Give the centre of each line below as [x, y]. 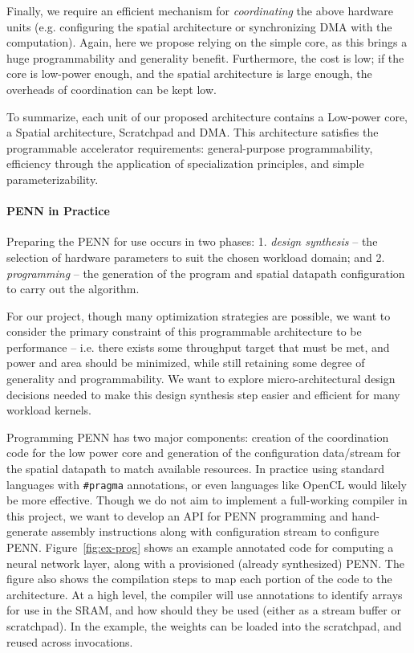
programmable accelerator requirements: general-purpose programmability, [190, 147]
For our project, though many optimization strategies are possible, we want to [199, 315]
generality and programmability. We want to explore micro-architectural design [201, 379]
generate [27, 531]
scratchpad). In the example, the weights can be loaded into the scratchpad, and [204, 626]
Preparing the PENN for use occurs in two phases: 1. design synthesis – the [192, 241]
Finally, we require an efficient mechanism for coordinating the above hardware [200, 10]
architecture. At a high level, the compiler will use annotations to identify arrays [205, 594]
